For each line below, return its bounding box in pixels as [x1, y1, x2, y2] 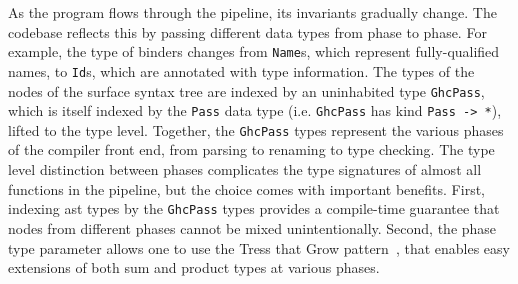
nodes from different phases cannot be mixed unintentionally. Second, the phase [8, 217, 497, 238]
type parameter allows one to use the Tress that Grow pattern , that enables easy [8, 237, 510, 258]
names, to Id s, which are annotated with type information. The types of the [8, 60, 475, 81]
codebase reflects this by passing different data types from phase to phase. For [8, 21, 487, 42]
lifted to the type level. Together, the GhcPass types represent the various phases [8, 119, 504, 140]
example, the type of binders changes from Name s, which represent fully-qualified [8, 41, 500, 62]
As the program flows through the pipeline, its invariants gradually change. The [8, 2, 497, 22]
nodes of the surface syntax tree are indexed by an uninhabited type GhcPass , [8, 80, 485, 101]
